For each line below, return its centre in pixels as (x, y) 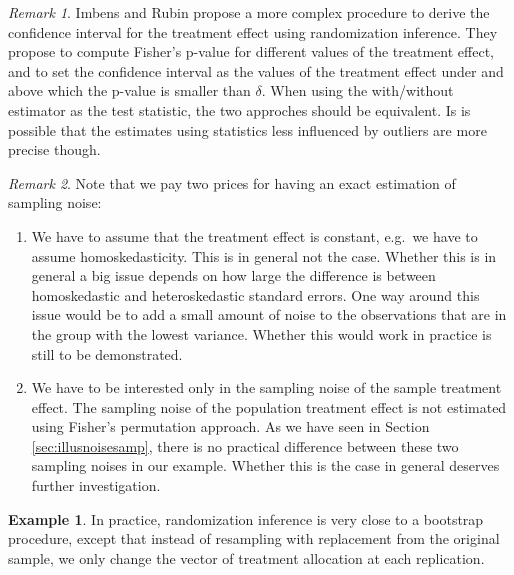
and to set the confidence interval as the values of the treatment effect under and (256, 70)
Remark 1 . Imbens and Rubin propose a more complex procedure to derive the (249, 12)
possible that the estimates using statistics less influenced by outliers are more (247, 129)
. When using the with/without (357, 90)
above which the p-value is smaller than (129, 90)
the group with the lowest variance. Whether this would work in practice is (261, 333)
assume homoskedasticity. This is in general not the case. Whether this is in (264, 255)
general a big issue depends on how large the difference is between (233, 275)
